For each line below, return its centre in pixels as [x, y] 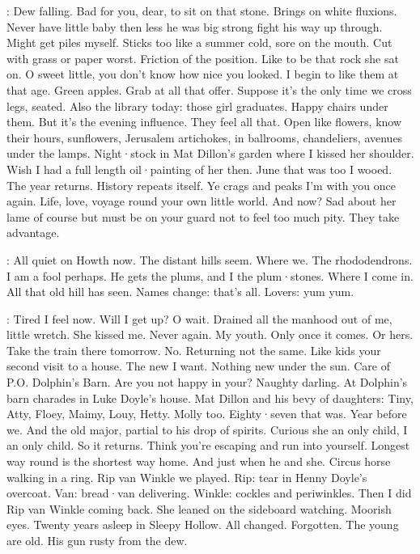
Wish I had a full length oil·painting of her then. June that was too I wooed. [199, 169]
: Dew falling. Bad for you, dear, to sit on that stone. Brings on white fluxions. [202, 11]
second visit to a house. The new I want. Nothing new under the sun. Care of [199, 366]
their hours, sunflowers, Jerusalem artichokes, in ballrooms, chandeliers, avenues [205, 137]
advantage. [33, 233]
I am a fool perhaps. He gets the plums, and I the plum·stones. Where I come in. [210, 275]
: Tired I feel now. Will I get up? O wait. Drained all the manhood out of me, [199, 318]
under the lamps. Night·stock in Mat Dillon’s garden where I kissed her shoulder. [210, 153]
